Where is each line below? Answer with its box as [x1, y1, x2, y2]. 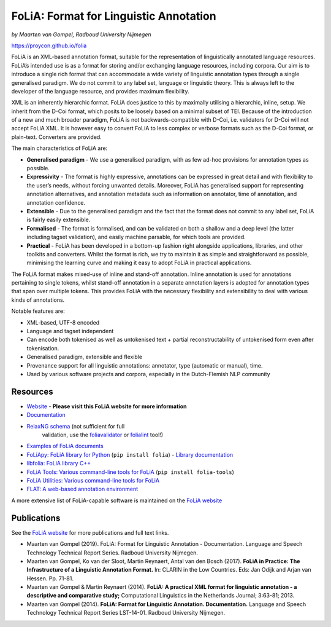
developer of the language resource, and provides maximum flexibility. [11, 87, 189, 95]
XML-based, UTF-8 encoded [26, 318, 100, 326]
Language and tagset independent [26, 328, 114, 335]
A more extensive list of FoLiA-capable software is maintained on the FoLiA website [11, 497, 223, 504]
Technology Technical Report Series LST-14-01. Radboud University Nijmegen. [26, 609, 226, 617]
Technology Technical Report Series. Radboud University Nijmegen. [26, 549, 199, 556]
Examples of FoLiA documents [26, 443, 104, 450]
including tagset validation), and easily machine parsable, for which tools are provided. [26, 234, 246, 241]
